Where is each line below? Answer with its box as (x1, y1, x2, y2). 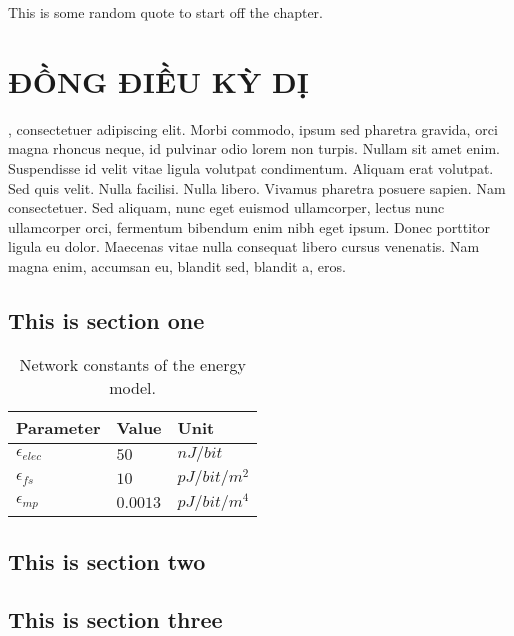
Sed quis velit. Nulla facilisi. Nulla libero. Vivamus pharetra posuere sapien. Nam (8, 177, 506, 198)
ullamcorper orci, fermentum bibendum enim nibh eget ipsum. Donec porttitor (8, 216, 490, 237)
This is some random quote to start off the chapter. (8, 2, 323, 22)
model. (109, 375, 156, 399)
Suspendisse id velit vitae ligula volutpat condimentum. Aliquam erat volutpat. (8, 157, 494, 178)
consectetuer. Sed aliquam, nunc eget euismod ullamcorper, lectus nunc (8, 197, 445, 218)
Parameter (16, 415, 101, 439)
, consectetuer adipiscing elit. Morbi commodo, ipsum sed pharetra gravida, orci (8, 118, 498, 139)
